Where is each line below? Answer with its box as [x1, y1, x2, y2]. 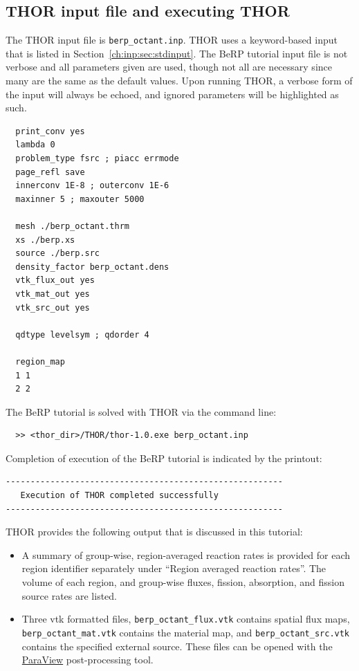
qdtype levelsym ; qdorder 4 [15, 329, 149, 340]
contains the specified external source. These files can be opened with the [21, 638, 333, 653]
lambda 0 [15, 140, 55, 150]
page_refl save [15, 167, 85, 177]
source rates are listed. [21, 588, 118, 603]
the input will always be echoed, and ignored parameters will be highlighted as [6, 86, 339, 101]
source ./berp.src [15, 248, 100, 259]
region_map [15, 356, 65, 367]
